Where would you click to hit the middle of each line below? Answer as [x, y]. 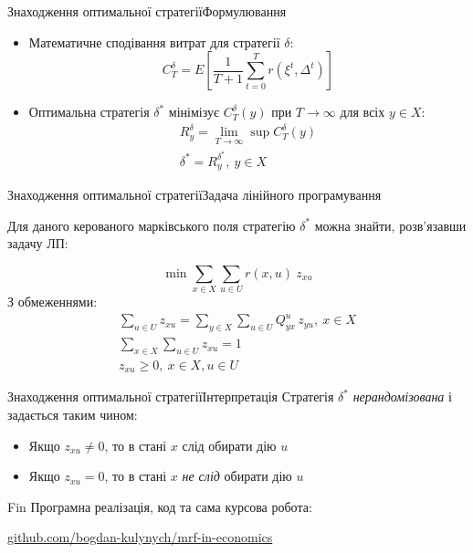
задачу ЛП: [38, 243]
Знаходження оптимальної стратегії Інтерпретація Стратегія [171, 396]
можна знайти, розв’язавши [390, 225]
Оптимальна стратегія [89, 112]
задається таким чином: [73, 415]
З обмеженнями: [53, 302]
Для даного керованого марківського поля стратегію [152, 225]
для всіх [363, 112]
